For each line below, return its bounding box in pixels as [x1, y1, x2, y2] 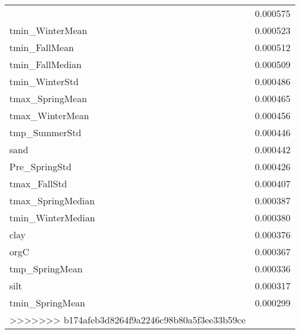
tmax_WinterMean [9, 109, 89, 122]
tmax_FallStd [9, 177, 68, 190]
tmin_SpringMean [9, 296, 85, 309]
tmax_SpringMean [9, 92, 87, 105]
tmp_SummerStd [9, 126, 82, 139]
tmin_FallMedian [9, 58, 82, 71]
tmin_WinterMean [9, 23, 87, 37]
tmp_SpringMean [9, 262, 83, 275]
